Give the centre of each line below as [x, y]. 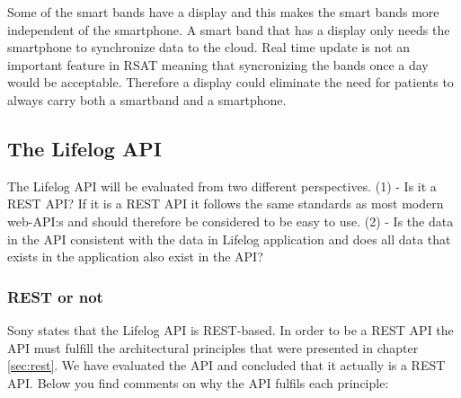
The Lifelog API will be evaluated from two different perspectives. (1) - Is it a [222, 186]
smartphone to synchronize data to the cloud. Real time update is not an [209, 47]
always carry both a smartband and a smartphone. [147, 99]
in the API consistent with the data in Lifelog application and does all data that [229, 239]
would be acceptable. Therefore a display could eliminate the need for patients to [230, 82]
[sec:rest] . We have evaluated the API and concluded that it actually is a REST [226, 365]
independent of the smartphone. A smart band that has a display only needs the [229, 29]
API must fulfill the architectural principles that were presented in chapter [213, 347]
